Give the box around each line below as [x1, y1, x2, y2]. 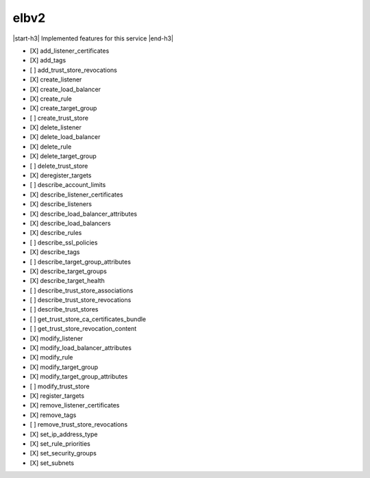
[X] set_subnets [29, 459, 75, 467]
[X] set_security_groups [29, 449, 97, 457]
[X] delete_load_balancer [29, 133, 101, 141]
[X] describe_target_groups [29, 267, 108, 275]
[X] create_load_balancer [29, 85, 101, 93]
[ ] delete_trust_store [29, 162, 88, 170]
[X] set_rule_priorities [29, 439, 90, 448]
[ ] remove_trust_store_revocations [29, 420, 128, 429]
